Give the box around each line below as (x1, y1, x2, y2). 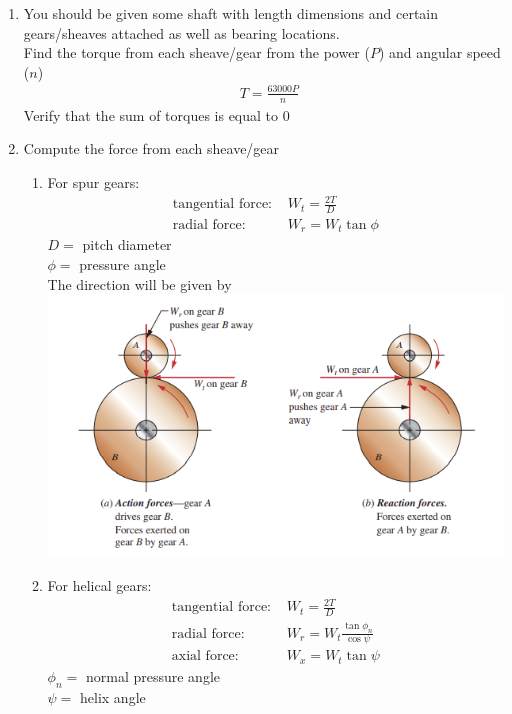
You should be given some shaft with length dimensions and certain (23, 3, 439, 23)
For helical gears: (47, 575, 152, 596)
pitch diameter (82, 234, 172, 255)
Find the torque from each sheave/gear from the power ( (23, 42, 370, 63)
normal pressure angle (85, 665, 220, 686)
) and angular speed (378, 42, 501, 63)
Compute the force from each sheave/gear (23, 138, 280, 159)
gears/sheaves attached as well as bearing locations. (23, 22, 340, 43)
